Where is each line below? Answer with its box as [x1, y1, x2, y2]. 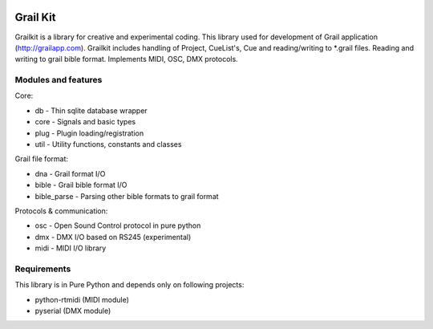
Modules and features [14, 75, 103, 86]
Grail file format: [14, 154, 68, 164]
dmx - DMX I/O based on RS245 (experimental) [34, 232, 192, 242]
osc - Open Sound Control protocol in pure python [34, 221, 201, 230]
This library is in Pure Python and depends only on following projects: [14, 280, 245, 290]
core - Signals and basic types [34, 117, 136, 127]
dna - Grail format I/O [34, 169, 106, 178]
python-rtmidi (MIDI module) [34, 294, 130, 304]
